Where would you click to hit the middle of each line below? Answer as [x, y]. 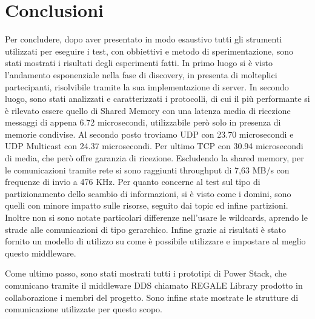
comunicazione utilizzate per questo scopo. [84, 309]
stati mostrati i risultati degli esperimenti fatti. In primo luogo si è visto [139, 63]
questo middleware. [41, 253]
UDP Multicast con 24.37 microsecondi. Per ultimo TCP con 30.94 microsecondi [154, 146]
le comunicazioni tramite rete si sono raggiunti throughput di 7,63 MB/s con [147, 170]
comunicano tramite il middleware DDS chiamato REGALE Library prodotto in [154, 285]
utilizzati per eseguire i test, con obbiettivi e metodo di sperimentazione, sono [149, 51]
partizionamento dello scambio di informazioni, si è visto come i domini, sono [148, 193]
